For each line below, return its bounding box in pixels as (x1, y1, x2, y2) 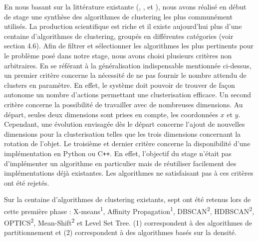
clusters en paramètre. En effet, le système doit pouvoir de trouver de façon (4, 79, 235, 90)
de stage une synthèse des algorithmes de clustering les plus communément (4, 11, 233, 21)
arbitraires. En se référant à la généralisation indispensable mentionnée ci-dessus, (4, 60, 252, 70)
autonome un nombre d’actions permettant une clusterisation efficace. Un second (4, 89, 252, 100)
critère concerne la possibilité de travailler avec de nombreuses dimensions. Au (4, 99, 243, 109)
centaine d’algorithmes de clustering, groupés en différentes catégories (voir (4, 30, 234, 41)
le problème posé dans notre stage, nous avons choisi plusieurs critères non (4, 50, 232, 60)
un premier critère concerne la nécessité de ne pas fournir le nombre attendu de (4, 70, 247, 80)
